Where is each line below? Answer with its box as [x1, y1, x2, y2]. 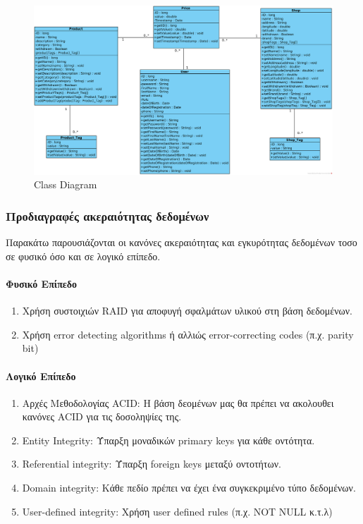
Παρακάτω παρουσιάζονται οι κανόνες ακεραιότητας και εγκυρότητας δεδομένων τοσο [6, 235, 357, 250]
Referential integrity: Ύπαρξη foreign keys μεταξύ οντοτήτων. [22, 456, 281, 471]
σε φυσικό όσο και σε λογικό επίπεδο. [6, 248, 161, 263]
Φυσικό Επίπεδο [6, 276, 78, 291]
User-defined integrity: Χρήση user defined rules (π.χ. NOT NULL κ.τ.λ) [22, 504, 333, 518]
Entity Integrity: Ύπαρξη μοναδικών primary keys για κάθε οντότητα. [22, 432, 315, 447]
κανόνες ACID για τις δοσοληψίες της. [22, 409, 182, 424]
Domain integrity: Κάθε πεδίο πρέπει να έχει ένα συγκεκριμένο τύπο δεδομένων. [22, 480, 356, 495]
